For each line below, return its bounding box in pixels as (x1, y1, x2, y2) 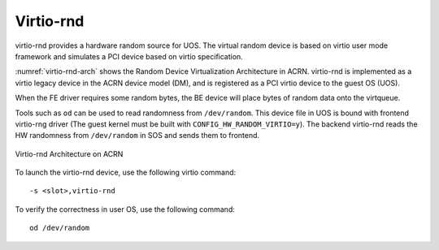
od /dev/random (29, 223, 90, 233)
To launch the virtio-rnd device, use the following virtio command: (15, 167, 237, 178)
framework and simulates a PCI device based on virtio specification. (15, 51, 243, 61)
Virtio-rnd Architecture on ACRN (15, 149, 124, 158)
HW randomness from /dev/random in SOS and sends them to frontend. (15, 131, 260, 140)
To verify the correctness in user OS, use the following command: (15, 204, 235, 214)
